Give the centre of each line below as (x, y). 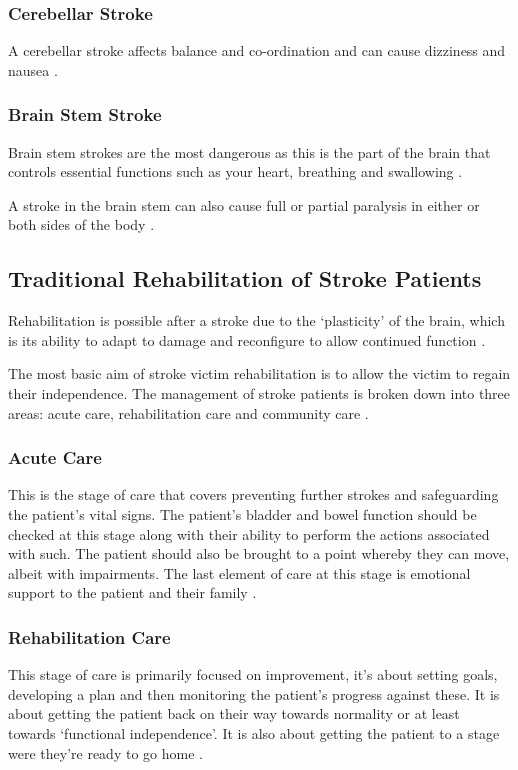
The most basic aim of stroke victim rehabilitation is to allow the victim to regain (259, 373)
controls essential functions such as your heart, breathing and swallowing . (235, 171)
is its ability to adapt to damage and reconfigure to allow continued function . (247, 339)
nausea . (33, 69)
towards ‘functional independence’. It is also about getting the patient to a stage (254, 732)
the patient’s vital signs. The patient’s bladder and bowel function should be (242, 513)
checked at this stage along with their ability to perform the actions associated (249, 533)
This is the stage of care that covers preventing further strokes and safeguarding (253, 494)
